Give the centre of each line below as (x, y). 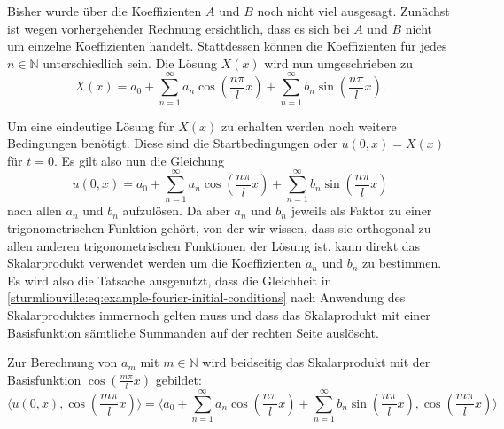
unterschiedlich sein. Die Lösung (130, 62)
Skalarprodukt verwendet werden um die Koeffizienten (155, 263)
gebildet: (178, 379)
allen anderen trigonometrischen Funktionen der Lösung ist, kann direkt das (214, 245)
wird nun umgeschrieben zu (339, 62)
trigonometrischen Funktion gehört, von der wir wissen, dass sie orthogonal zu (219, 228)
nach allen (35, 211)
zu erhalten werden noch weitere (309, 125)
